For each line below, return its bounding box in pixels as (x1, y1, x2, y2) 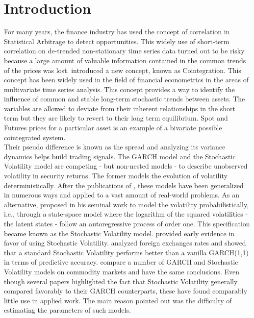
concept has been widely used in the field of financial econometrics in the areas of (4, 74, 249, 85)
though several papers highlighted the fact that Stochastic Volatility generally (4, 276, 238, 286)
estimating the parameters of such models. (4, 305, 131, 315)
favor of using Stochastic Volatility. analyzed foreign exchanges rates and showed (4, 238, 246, 248)
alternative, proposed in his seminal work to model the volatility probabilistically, (4, 199, 249, 209)
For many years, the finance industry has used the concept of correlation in (4, 26, 230, 37)
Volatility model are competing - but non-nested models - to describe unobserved (4, 161, 248, 171)
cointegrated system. (4, 132, 66, 142)
